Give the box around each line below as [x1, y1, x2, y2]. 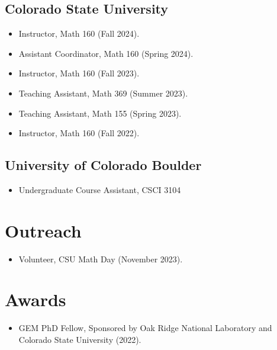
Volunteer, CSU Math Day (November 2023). [18, 252, 183, 265]
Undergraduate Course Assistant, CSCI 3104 [18, 183, 181, 195]
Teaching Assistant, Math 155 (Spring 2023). [18, 107, 182, 119]
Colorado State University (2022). [18, 333, 141, 345]
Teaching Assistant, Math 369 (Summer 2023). [18, 86, 188, 99]
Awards [5, 287, 66, 312]
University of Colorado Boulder [5, 156, 202, 174]
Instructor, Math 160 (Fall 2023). [18, 67, 140, 79]
